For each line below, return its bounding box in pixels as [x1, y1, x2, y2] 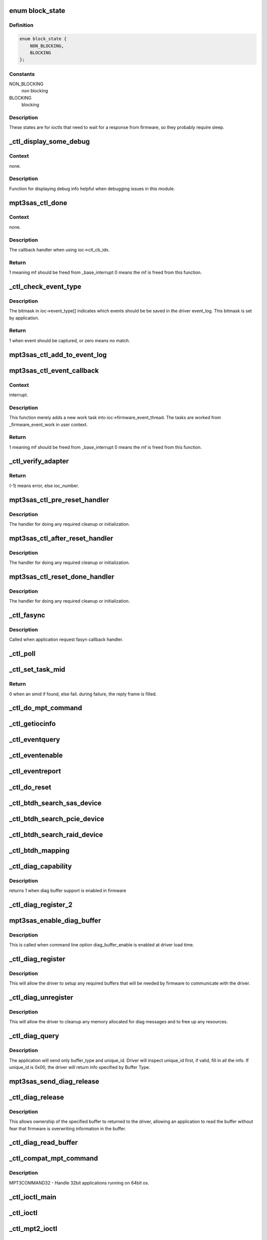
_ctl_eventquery [9, 736, 60, 744]
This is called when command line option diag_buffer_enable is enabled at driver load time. [9, 942, 194, 948]
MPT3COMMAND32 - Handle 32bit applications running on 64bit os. [9, 1179, 149, 1185]
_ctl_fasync [9, 611, 45, 620]
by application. [9, 315, 40, 321]
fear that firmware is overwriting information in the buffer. [9, 1125, 126, 1131]
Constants [9, 70, 35, 77]
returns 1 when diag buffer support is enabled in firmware [9, 887, 127, 893]
